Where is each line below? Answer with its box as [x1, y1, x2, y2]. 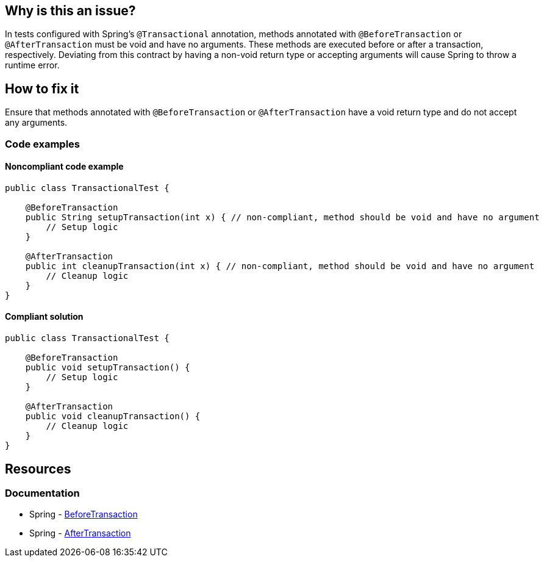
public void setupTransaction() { [25, 362, 190, 373]
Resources [5, 461, 71, 477]
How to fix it [5, 81, 79, 96]
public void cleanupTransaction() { [25, 411, 201, 422]
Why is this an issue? [5, 3, 136, 18]
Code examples [5, 137, 81, 150]
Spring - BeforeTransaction [29, 509, 138, 520]
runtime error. [5, 60, 60, 71]
